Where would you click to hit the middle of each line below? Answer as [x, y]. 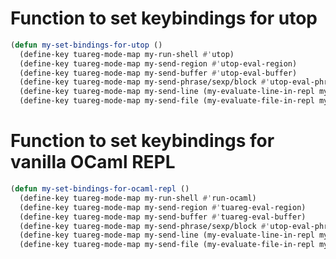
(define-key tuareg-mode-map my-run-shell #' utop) [127, 54]
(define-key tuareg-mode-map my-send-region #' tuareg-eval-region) [163, 207]
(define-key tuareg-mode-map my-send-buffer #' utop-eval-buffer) [158, 73]
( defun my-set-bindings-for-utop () [86, 45]
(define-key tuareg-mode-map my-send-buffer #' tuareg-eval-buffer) [163, 217]
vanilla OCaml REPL [93, 162]
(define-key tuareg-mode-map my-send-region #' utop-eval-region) [158, 63]
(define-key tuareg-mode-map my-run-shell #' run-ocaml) [138, 198]
